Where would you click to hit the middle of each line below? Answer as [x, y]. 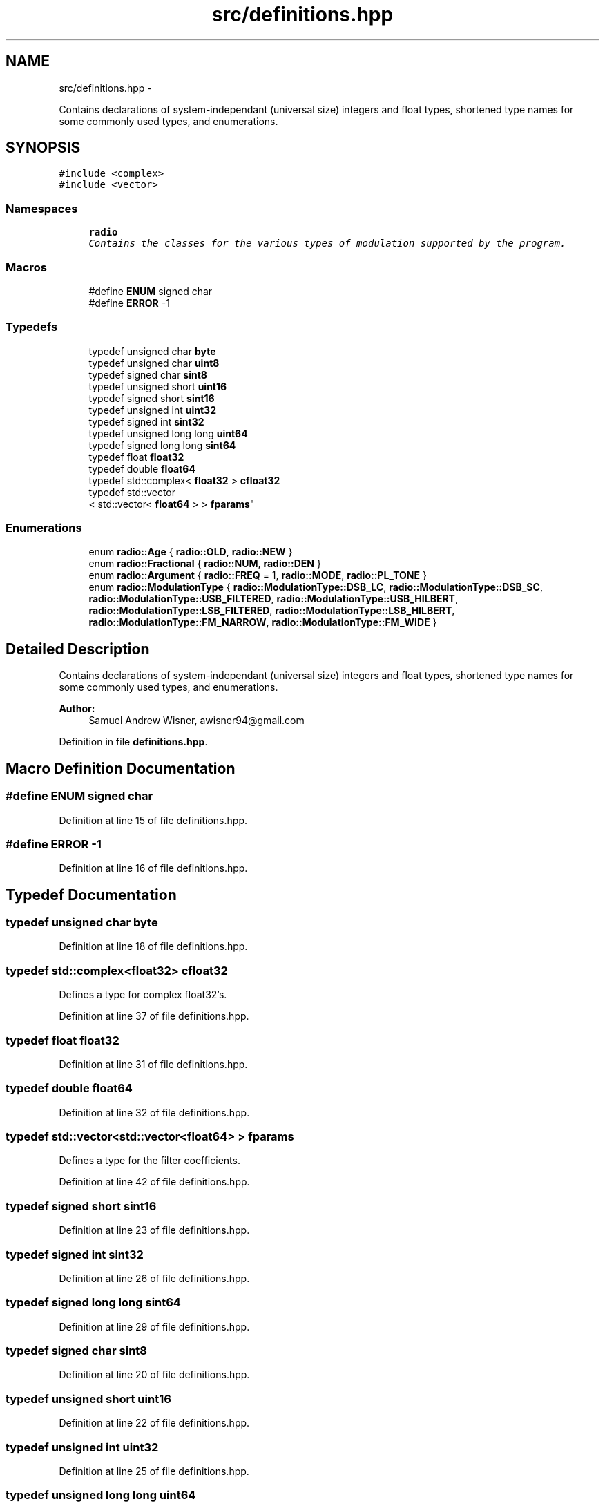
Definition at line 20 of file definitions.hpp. [154, 1375]
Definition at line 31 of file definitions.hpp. [153, 1064]
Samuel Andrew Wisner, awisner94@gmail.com [196, 721]
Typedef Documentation [91, 895]
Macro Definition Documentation [121, 768]
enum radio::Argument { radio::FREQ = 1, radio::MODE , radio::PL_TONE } [258, 575]
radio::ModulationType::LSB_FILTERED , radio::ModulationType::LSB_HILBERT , [272, 611]
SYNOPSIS [43, 148]
